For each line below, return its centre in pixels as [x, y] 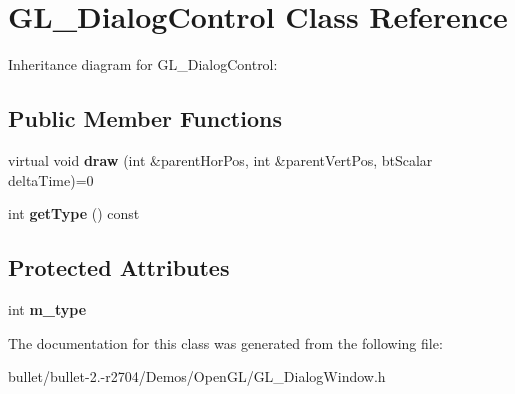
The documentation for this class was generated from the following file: [225, 342]
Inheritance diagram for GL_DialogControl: [143, 64]
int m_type [47, 308]
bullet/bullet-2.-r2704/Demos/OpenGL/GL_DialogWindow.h [197, 376]
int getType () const [74, 213]
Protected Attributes [119, 267]
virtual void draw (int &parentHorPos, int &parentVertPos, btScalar [220, 159]
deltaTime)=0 [51, 179]
